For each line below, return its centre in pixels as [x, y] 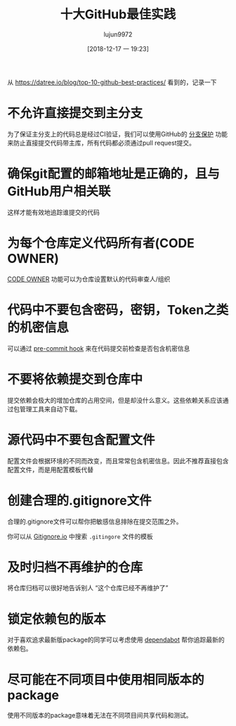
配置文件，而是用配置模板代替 [50, 469]
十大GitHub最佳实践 [118, 14]
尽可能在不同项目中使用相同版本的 [106, 680]
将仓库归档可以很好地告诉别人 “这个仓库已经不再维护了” [88, 588]
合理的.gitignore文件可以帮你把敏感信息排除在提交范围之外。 [95, 521]
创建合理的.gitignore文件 [80, 500]
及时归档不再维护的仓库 [75, 567]
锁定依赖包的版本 [57, 619]
